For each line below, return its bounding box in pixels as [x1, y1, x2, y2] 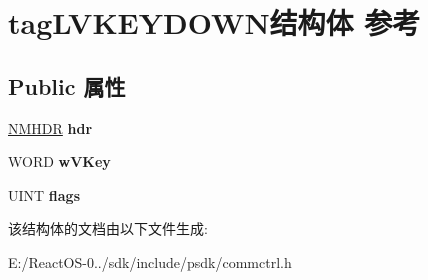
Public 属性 [8, 70, 126, 101]
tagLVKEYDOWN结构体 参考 [8, 2, 421, 43]
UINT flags [8, 184, 81, 205]
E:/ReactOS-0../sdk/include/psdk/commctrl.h [8, 251, 292, 272]
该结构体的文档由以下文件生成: [8, 218, 208, 239]
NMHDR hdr [8, 117, 93, 138]
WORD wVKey [8, 151, 111, 172]
